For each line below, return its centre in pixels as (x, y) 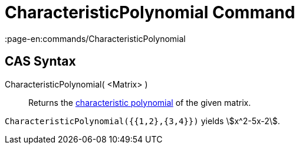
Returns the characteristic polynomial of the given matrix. (140, 102)
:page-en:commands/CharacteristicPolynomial (95, 38)
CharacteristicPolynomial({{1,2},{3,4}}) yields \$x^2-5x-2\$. (142, 121)
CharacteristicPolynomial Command (150, 12)
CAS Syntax (40, 61)
